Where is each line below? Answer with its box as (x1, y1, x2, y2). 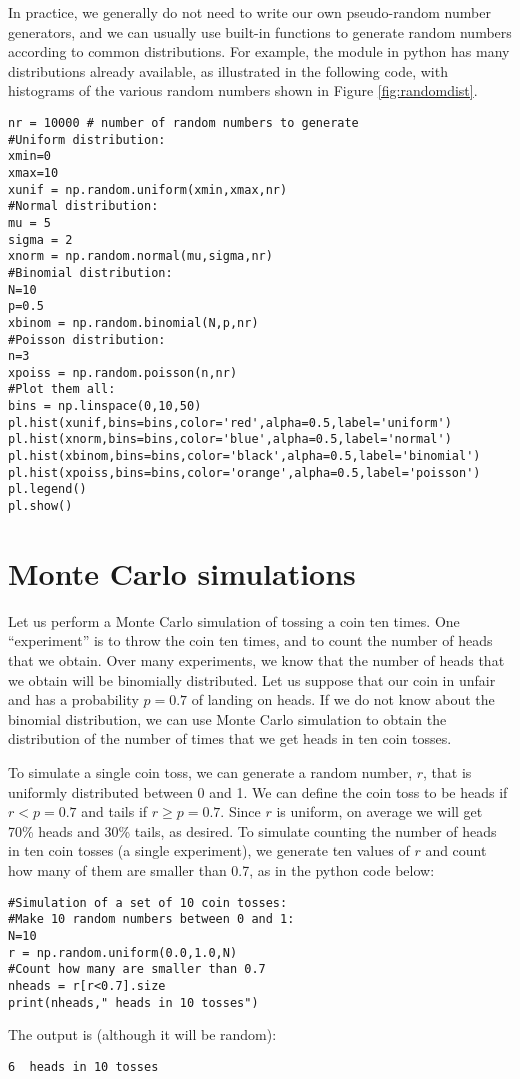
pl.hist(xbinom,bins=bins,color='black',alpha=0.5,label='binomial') (8, 449, 481, 464)
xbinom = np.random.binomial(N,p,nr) (8, 315, 259, 330)
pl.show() (8, 499, 73, 514)
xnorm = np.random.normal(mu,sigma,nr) (8, 249, 273, 264)
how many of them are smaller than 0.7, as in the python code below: (8, 859, 435, 880)
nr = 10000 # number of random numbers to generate (8, 115, 359, 130)
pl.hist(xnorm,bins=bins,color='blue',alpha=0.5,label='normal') (8, 432, 452, 447)
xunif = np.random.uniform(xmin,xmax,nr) (8, 182, 288, 197)
